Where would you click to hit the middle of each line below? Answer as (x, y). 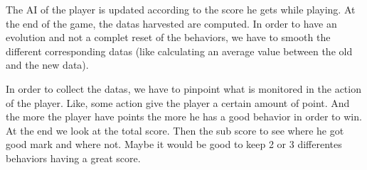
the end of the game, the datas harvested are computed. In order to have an (171, 23)
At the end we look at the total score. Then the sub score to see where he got (175, 130)
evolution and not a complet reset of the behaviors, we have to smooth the (168, 37)
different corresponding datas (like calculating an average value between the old (179, 51)
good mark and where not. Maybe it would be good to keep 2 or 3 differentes (174, 144)
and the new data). (47, 65)
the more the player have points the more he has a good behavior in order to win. (184, 117)
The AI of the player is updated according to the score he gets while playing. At (181, 9)
